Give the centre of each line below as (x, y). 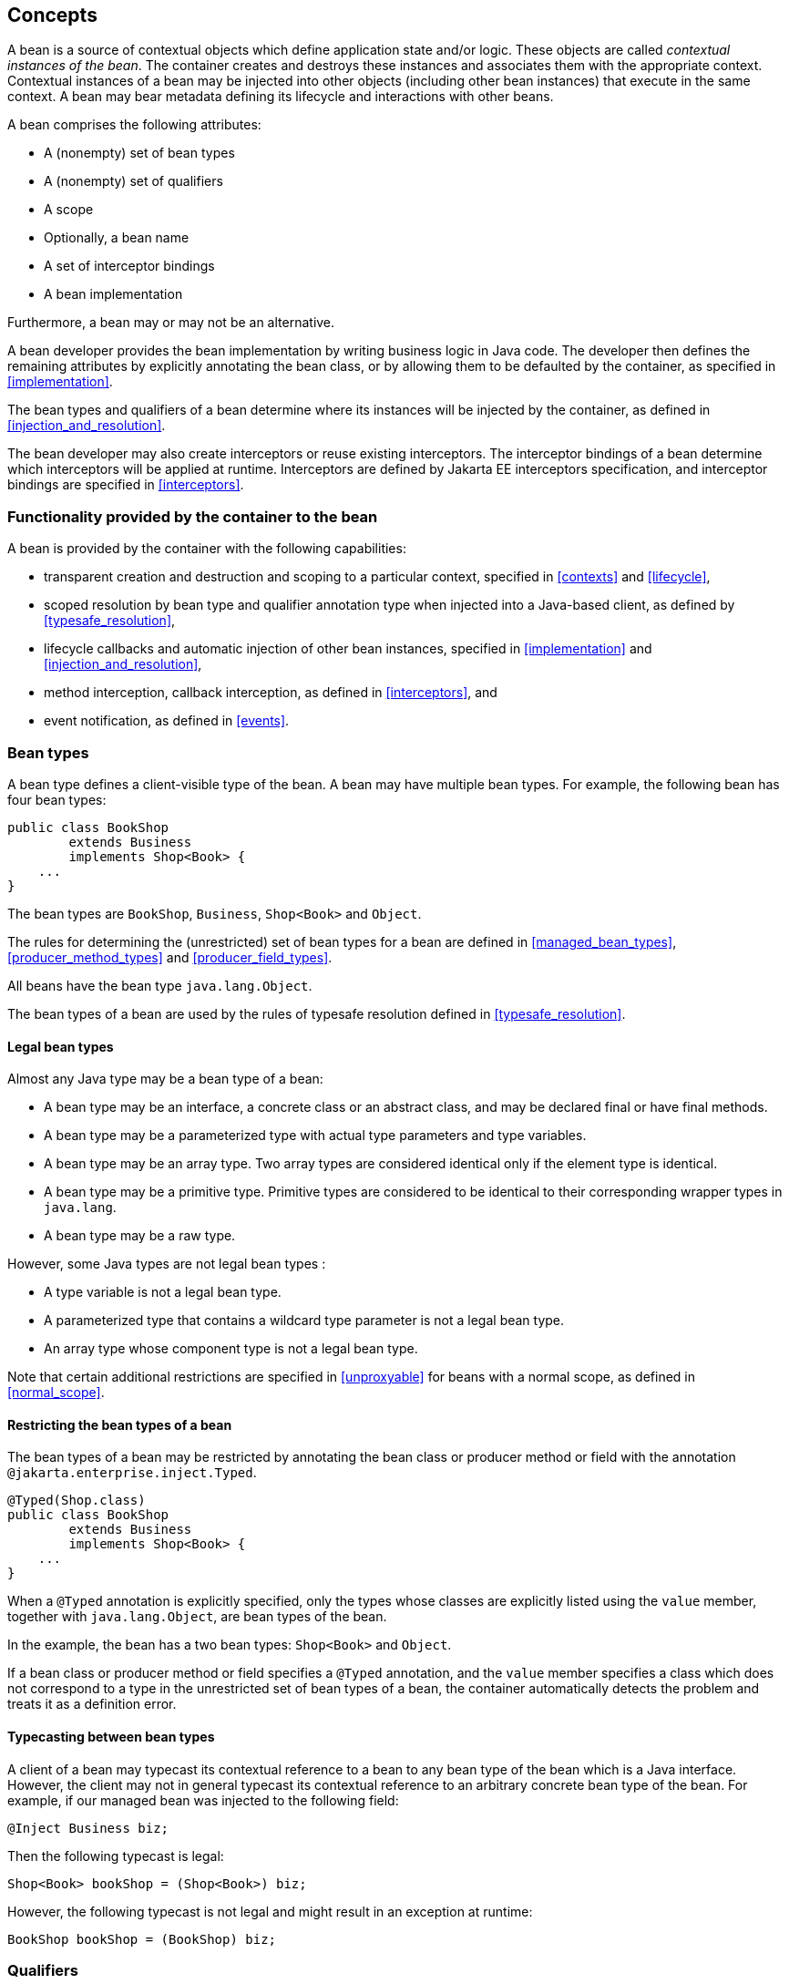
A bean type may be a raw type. (140, 1236)
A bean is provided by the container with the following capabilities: (207, 549)
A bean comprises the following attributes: (134, 125)
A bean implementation (113, 294)
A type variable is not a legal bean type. (163, 1292)
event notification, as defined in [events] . (167, 721)
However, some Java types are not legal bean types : (167, 1264)
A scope (69, 210)
